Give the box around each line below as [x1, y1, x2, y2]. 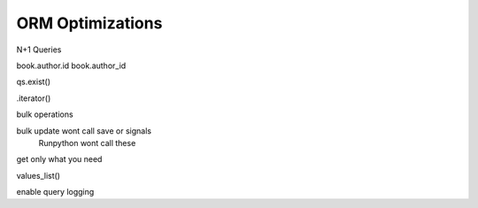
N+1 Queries [16, 44, 62, 55]
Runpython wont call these [38, 137, 136, 148]
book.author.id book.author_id [16, 60, 127, 71]
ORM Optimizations [16, 13, 163, 33]
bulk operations [16, 109, 74, 119]
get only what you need [16, 154, 103, 165]
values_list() [16, 170, 61, 181]
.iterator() [16, 93, 51, 104]
